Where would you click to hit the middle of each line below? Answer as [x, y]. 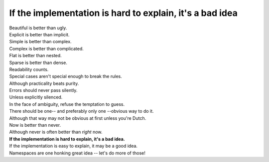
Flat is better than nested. [35, 56]
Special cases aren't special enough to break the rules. [66, 77]
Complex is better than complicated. [47, 48]
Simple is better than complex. [40, 42]
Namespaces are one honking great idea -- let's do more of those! [77, 153]
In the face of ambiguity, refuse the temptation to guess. [67, 104]
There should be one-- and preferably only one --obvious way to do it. [81, 111]
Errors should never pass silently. [43, 90]
